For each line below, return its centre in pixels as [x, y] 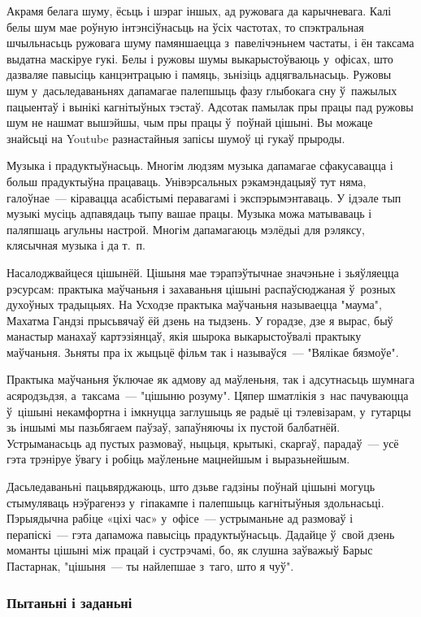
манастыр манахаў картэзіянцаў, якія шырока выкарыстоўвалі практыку [184, 336]
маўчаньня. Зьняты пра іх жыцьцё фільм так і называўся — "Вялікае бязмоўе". [203, 352]
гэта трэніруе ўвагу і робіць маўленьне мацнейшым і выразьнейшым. [178, 459]
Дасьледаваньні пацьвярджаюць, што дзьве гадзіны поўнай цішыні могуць [191, 487]
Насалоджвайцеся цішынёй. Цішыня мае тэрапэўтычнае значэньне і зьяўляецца [203, 272]
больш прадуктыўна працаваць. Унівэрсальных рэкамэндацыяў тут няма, [187, 181]
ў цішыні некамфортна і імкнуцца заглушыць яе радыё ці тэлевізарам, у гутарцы [209, 411]
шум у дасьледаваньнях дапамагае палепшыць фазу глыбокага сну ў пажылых [202, 90]
